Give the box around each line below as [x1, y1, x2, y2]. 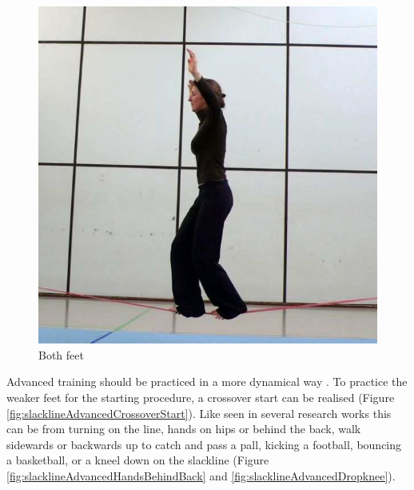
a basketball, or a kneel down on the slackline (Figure [6, 452, 269, 468]
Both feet [38, 346, 84, 363]
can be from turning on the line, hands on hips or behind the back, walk [6, 420, 361, 437]
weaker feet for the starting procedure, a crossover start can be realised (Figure [6, 388, 395, 405]
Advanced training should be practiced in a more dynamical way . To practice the [6, 373, 408, 390]
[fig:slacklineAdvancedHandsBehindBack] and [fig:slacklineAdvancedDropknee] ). [6, 467, 396, 484]
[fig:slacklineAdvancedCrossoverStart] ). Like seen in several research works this [6, 404, 392, 421]
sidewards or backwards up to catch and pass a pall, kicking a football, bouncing [6, 436, 402, 452]
